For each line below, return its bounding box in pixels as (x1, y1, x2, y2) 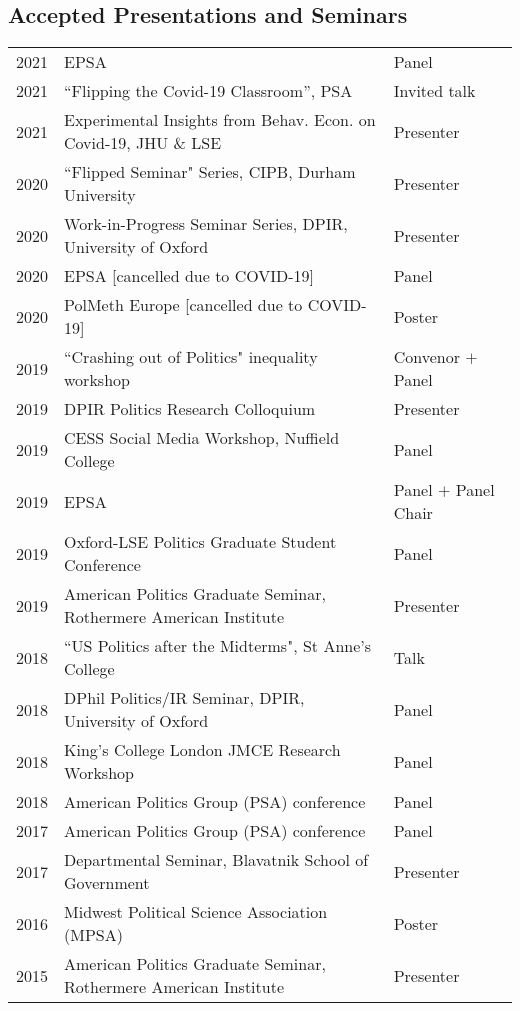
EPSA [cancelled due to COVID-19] (64, 264, 315, 288)
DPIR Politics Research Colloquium (64, 397, 316, 421)
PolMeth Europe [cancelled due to (64, 293, 303, 317)
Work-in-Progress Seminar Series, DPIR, (64, 212, 348, 236)
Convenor (393, 345, 460, 369)
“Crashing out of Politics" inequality (64, 345, 318, 369)
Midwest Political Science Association (64, 900, 328, 924)
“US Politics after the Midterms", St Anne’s (64, 634, 372, 658)
